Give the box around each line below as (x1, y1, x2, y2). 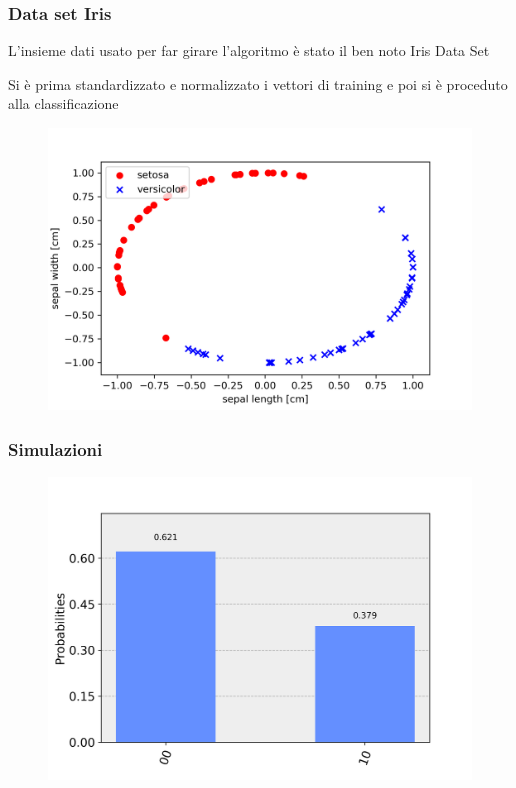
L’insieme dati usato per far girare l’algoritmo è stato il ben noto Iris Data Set (8, 40, 490, 61)
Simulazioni (8, 436, 103, 461)
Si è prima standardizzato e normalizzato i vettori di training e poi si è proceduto (8, 73, 508, 94)
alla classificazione (8, 93, 119, 114)
